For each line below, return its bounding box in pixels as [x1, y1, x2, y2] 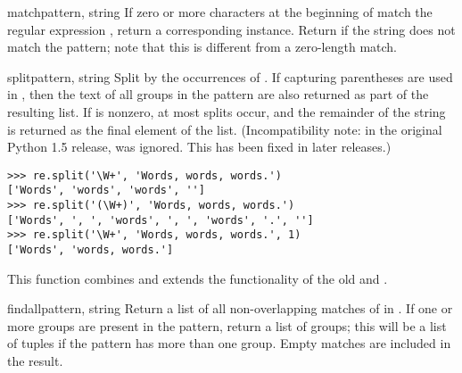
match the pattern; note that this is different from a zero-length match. [7, 37, 398, 56]
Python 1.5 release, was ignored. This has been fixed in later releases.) [7, 137, 392, 156]
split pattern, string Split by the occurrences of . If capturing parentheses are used [7, 67, 453, 86]
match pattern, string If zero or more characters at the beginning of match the [7, 3, 433, 21]
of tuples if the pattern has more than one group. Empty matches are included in [7, 334, 451, 352]
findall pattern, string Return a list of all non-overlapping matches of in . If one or [7, 299, 453, 318]
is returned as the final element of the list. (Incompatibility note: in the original [7, 120, 442, 138]
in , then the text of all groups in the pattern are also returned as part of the [7, 85, 429, 104]
